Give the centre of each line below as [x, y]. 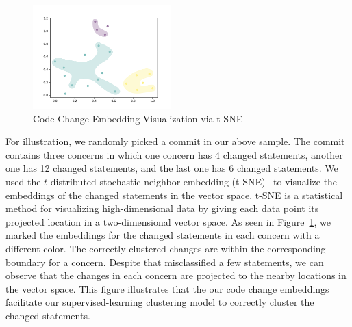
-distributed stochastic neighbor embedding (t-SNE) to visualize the [192, 182]
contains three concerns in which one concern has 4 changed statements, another [174, 154]
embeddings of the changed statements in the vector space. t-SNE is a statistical [174, 195]
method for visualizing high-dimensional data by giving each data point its [162, 208]
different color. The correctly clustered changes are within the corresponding [166, 248]
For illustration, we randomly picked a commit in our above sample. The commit [175, 141]
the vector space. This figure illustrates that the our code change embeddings [167, 288]
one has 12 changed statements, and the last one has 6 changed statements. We [172, 168]
